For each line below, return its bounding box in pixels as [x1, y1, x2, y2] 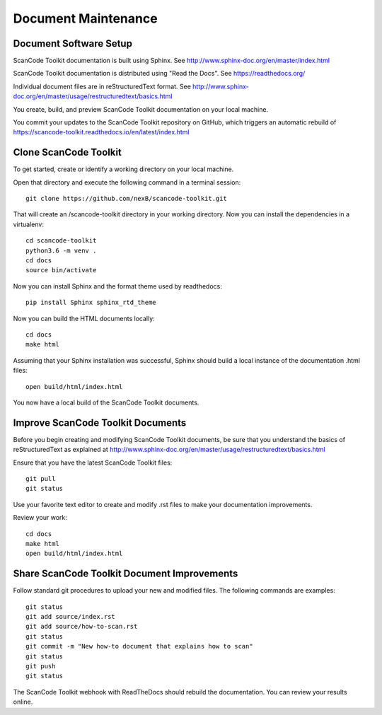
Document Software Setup [13, 37, 132, 50]
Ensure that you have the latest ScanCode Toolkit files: [13, 458, 173, 467]
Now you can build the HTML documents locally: [13, 314, 155, 322]
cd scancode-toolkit [25, 237, 97, 245]
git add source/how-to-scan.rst [25, 622, 138, 631]
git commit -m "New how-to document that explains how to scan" [25, 642, 254, 651]
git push [25, 662, 56, 670]
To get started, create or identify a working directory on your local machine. [13, 165, 234, 173]
